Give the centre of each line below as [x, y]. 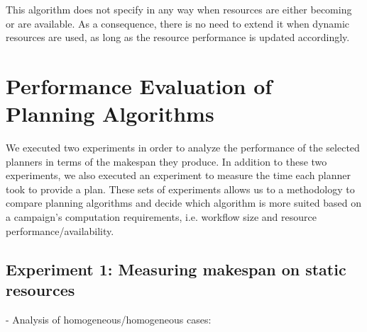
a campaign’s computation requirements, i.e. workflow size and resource [161, 217]
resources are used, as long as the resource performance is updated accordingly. [178, 37]
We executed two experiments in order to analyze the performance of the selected [183, 148]
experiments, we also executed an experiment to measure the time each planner [179, 175]
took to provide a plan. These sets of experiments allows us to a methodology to [180, 189]
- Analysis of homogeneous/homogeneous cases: [109, 319]
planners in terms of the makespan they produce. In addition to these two [166, 161]
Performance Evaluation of [139, 85]
